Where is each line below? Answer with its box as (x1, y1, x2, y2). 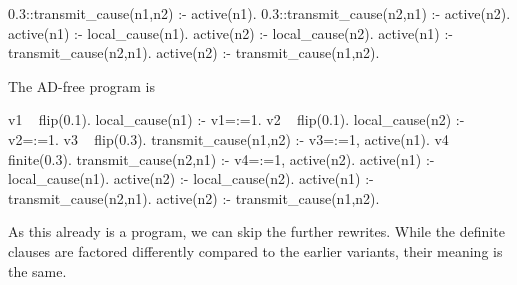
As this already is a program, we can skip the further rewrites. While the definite (8, 221, 505, 242)
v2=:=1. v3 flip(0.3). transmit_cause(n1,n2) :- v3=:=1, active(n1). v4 (8, 128, 449, 149)
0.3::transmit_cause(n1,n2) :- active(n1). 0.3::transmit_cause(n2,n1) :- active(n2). (8, 3, 511, 23)
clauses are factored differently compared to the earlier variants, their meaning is (8, 240, 503, 261)
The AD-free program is (8, 75, 155, 96)
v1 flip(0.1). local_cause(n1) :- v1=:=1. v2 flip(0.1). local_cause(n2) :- (8, 109, 465, 130)
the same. (8, 260, 67, 281)
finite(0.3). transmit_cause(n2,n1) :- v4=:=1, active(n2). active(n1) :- (8, 148, 435, 169)
